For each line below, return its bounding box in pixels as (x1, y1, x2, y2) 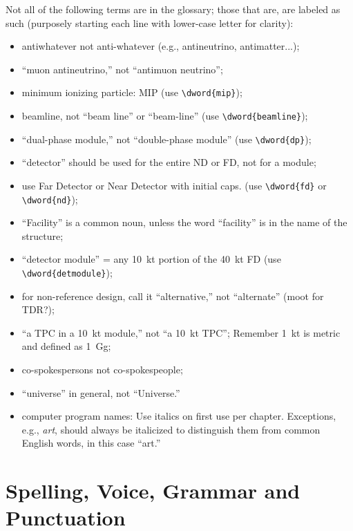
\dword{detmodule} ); (21, 265, 113, 280)
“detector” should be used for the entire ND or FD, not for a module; (21, 155, 316, 169)
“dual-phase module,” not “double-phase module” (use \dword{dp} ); (21, 131, 312, 146)
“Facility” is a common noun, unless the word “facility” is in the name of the (21, 215, 347, 230)
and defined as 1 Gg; (21, 339, 111, 353)
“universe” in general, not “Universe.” (21, 385, 180, 400)
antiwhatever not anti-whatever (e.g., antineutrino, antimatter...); (21, 39, 300, 53)
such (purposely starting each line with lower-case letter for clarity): (6, 15, 294, 30)
